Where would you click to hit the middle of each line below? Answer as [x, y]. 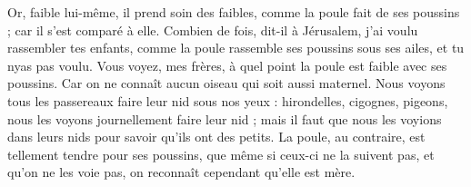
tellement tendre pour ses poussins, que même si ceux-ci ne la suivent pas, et [221, 154]
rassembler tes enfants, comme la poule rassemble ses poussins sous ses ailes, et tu [236, 48]
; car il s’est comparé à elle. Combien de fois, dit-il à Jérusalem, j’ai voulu [213, 30]
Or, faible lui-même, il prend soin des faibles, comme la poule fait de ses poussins [234, 12]
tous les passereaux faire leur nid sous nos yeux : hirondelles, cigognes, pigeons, [228, 100]
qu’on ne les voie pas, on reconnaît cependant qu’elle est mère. [181, 172]
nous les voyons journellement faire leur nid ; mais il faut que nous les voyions [225, 118]
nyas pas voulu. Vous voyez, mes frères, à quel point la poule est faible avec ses [227, 65]
